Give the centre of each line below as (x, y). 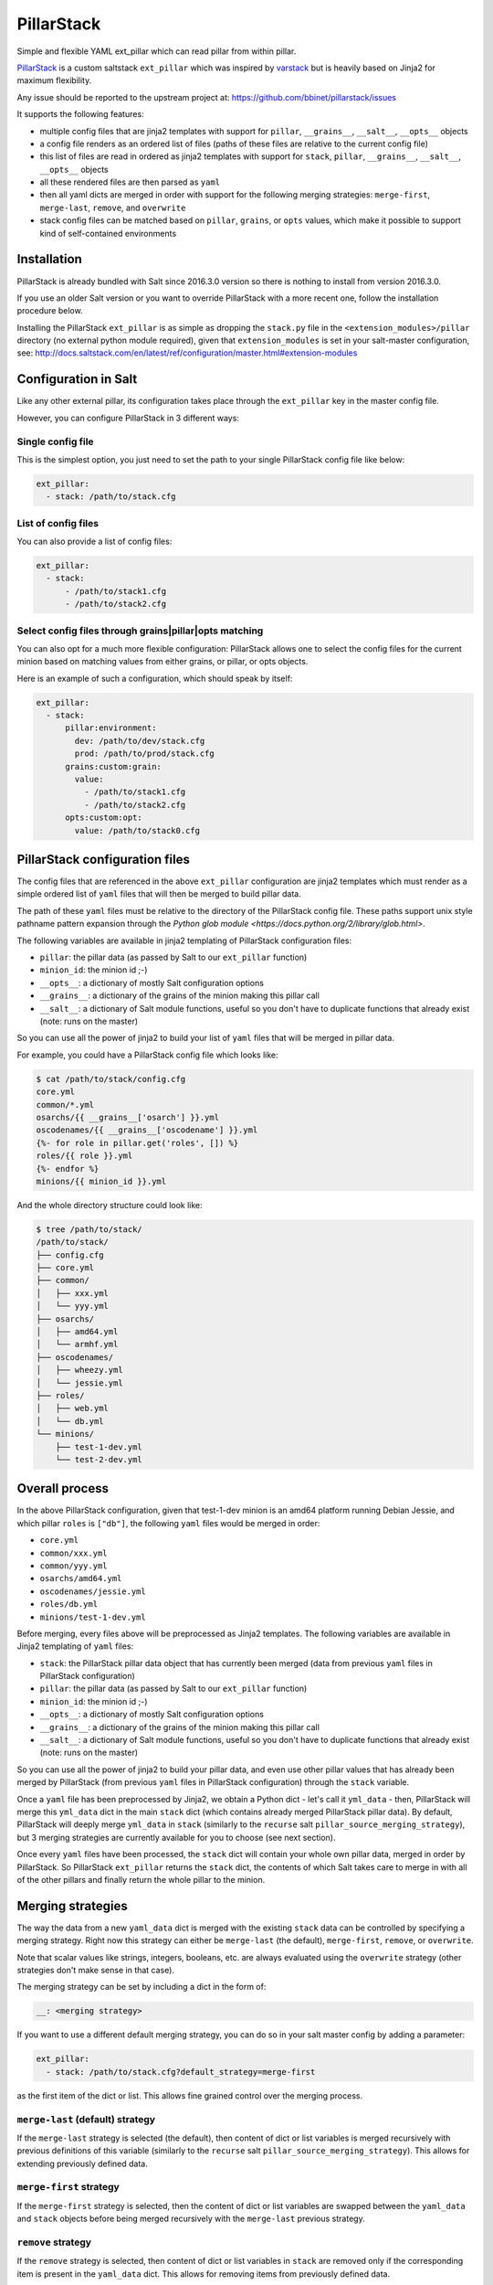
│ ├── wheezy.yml (79, 1370)
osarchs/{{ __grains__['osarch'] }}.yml (127, 1117)
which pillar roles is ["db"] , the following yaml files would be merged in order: (168, 1523)
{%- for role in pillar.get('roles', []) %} (137, 1143)
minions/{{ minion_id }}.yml (101, 1181)
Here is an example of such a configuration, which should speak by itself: (155, 678)
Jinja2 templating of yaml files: (75, 1646)
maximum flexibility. (54, 80)
